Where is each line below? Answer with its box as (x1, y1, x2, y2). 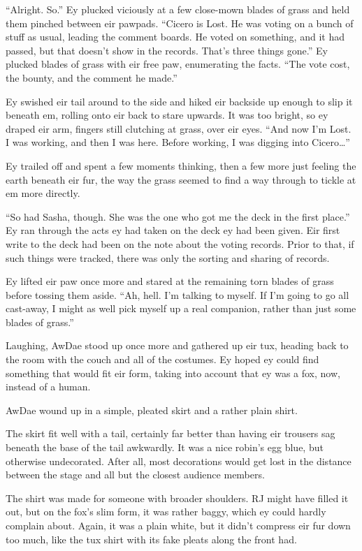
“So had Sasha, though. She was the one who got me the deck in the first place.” (6, 209, 350, 223)
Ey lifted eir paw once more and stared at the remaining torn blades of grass (6, 274, 334, 288)
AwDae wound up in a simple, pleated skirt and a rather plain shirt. (6, 402, 298, 417)
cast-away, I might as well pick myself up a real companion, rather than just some (6, 301, 356, 316)
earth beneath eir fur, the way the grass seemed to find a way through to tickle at (6, 172, 356, 186)
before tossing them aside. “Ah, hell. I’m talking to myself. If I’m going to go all (6, 287, 349, 302)
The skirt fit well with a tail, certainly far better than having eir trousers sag (6, 426, 335, 441)
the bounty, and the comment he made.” (6, 70, 178, 85)
